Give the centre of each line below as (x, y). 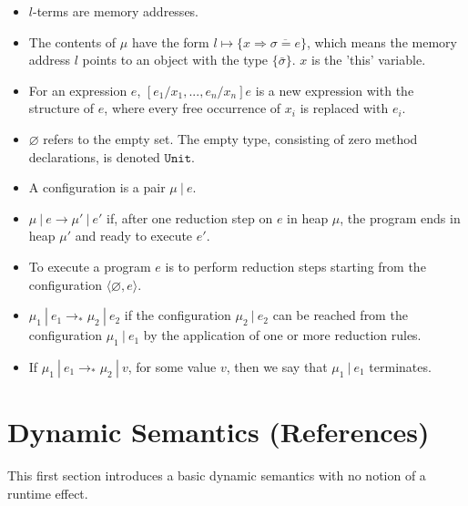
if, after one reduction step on (190, 217)
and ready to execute (134, 236)
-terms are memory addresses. (116, 11)
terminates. (400, 366)
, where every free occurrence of (193, 108)
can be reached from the (340, 315)
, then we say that (277, 366)
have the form (170, 41)
